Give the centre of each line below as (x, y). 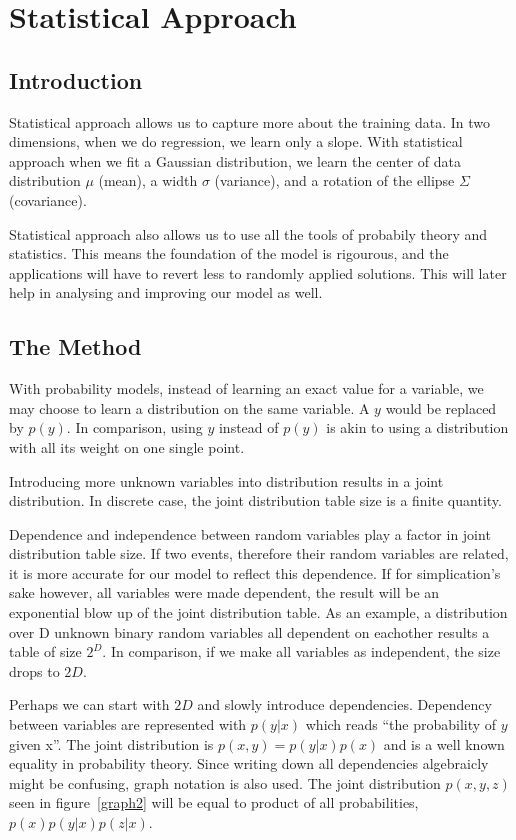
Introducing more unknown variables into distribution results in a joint (226, 480)
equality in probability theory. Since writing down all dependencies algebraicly (249, 763)
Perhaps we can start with (89, 704)
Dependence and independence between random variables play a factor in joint (250, 533)
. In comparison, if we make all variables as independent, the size (301, 651)
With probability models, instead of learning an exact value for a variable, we (246, 388)
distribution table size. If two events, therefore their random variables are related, (259, 553)
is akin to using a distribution (417, 427)
